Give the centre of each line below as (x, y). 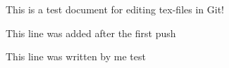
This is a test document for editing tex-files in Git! (115, 9)
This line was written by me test (76, 56)
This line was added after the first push (91, 33)
